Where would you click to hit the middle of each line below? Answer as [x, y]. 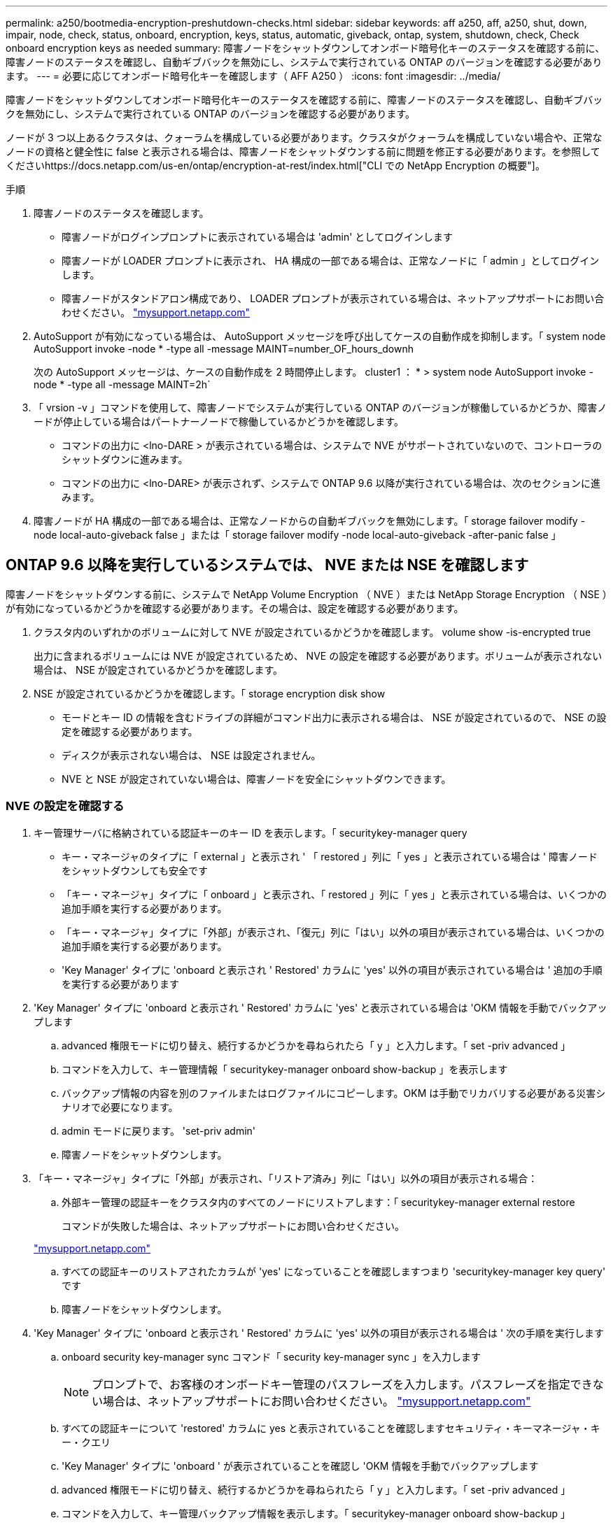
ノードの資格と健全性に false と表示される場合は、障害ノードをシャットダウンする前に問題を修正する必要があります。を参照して [303, 151]
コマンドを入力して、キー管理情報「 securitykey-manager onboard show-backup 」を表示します [285, 1069]
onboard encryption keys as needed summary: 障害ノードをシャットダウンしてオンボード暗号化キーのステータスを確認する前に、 [305, 48]
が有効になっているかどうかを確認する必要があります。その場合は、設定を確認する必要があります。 [235, 608]
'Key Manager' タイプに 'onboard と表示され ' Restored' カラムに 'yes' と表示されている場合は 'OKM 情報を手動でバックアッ [320, 1007]
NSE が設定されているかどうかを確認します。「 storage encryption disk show [210, 693]
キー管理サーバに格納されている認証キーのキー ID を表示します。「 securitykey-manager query [251, 832]
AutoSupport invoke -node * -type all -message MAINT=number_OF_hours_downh [224, 349]
